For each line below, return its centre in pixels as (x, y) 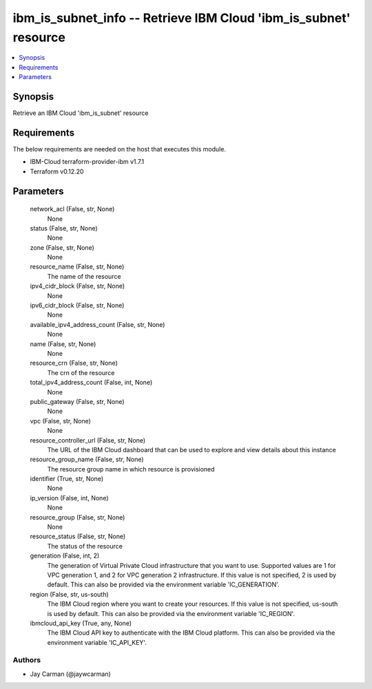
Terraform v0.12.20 (57, 171)
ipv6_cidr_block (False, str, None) (77, 306)
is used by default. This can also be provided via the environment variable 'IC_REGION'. (171, 613)
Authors (27, 660)
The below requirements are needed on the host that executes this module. (120, 149)
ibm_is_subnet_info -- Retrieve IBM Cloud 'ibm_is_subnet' (182, 18)
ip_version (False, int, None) (69, 498)
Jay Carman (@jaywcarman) (71, 674)
